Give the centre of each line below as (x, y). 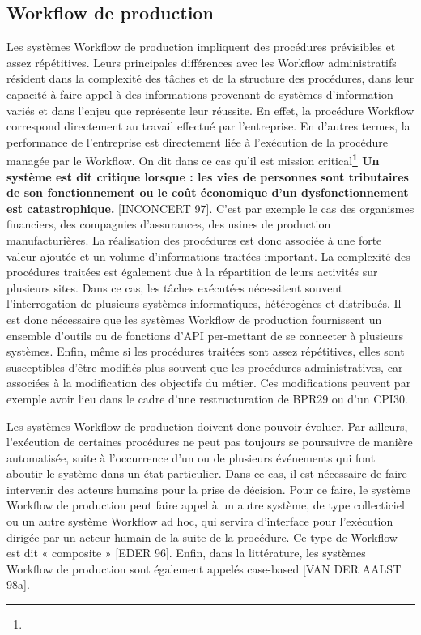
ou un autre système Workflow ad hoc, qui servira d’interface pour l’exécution (200, 521)
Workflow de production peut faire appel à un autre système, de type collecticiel (206, 505)
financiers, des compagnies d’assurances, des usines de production (169, 224)
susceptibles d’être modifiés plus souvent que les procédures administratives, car (205, 367)
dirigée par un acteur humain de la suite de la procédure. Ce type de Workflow (202, 537)
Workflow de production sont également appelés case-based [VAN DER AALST (204, 568)
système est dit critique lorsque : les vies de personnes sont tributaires (208, 176)
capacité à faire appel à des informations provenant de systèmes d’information (200, 94)
